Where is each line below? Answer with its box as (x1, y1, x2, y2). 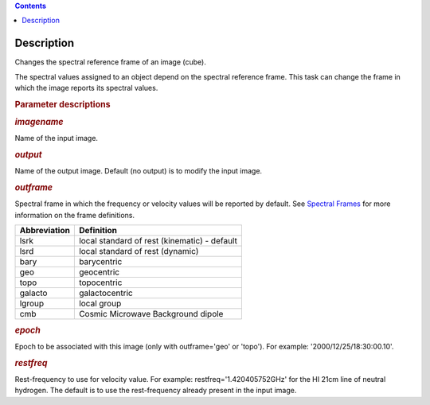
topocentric (78, 277, 123, 288)
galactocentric (78, 287, 133, 298)
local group (78, 298, 122, 310)
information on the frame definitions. (14, 210, 135, 220)
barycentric (78, 256, 123, 267)
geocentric (78, 267, 119, 278)
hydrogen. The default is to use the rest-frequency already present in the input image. (14, 386, 297, 395)
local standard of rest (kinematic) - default (78, 236, 238, 247)
